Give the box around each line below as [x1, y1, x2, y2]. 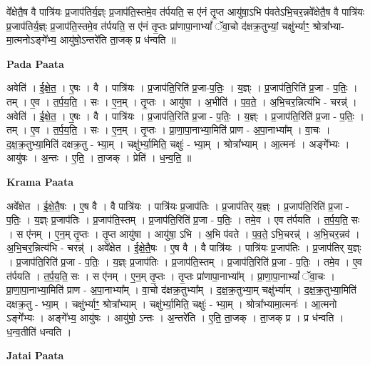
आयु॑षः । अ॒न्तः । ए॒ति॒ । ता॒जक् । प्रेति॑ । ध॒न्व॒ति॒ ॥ [6, 150, 192, 165]
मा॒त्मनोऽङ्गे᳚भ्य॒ [6, 32, 56, 47]
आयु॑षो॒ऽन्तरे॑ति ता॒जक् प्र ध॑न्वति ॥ [59, 32, 176, 47]
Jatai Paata [6, 348, 64, 363]
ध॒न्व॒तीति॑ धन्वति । [6, 324, 72, 339]
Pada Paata [6, 56, 64, 71]
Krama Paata [6, 174, 73, 189]
